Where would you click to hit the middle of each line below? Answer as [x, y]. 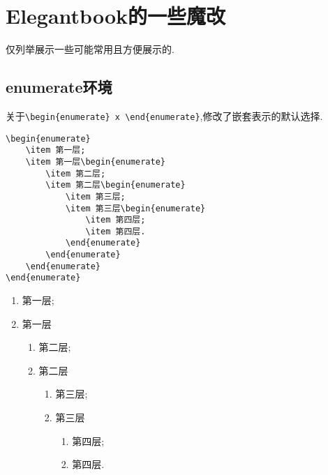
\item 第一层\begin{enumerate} [95, 161]
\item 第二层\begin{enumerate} [115, 185]
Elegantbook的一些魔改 [116, 16]
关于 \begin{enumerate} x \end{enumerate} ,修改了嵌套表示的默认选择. [164, 115]
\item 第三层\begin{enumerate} [135, 208]
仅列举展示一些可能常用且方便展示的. [90, 49]
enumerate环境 [59, 87]
